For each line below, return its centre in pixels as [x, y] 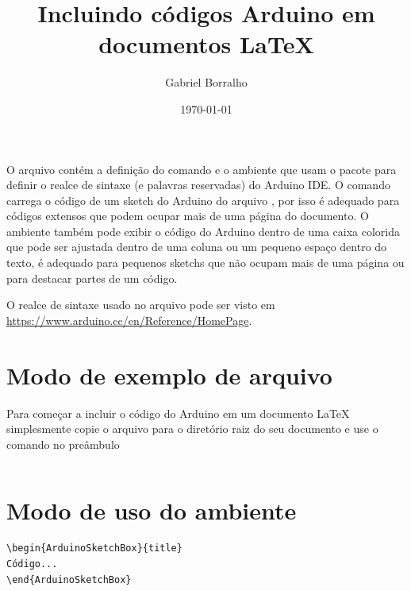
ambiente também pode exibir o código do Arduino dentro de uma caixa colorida [204, 231]
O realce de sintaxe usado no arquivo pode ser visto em [141, 305]
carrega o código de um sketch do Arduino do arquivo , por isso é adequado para [203, 200]
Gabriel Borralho [206, 82]
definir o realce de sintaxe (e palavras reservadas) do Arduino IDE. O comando [198, 185]
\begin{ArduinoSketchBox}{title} [94, 549]
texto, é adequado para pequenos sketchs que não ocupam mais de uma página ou [205, 263]
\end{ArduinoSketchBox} [69, 579]
